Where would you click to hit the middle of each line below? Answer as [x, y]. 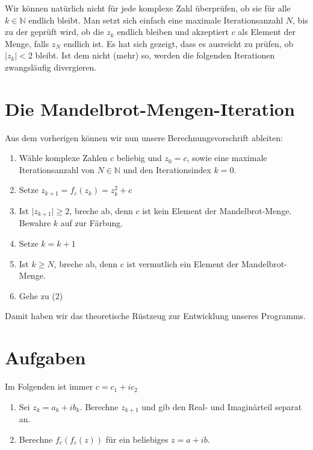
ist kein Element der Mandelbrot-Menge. [217, 210]
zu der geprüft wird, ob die [54, 32]
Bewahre [35, 223]
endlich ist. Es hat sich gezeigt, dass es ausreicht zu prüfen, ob [178, 43]
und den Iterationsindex [167, 169]
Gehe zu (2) [41, 295]
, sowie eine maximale [227, 158]
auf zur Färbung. [92, 223]
